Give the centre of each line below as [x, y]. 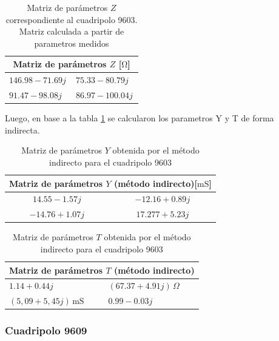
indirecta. [22, 130]
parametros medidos [72, 43]
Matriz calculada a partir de [72, 31]
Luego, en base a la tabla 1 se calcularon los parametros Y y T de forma [139, 118]
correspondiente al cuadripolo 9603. [72, 19]
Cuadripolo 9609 [46, 330]
